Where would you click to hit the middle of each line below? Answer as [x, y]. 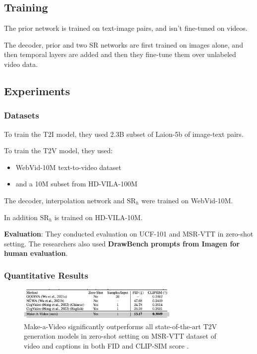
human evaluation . [36, 253]
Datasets [22, 115]
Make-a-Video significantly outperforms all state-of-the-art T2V [121, 326]
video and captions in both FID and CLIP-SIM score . [106, 346]
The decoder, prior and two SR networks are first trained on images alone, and [124, 44]
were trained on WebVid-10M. [187, 200]
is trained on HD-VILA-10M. [98, 217]
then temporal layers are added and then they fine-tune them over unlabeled [120, 54]
